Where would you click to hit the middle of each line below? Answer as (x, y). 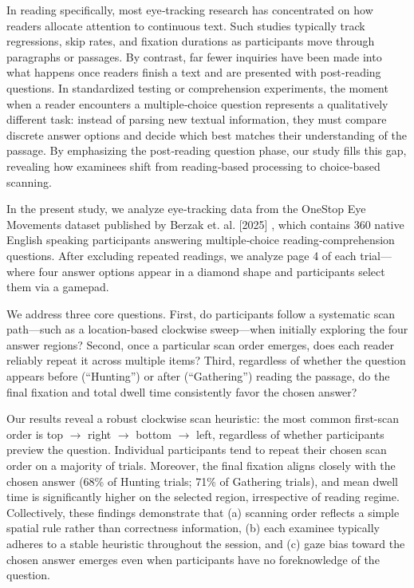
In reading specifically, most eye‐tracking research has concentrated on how (190, 10)
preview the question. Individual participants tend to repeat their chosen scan (197, 450)
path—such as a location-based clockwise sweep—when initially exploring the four (207, 329)
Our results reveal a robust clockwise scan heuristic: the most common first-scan (203, 418)
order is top (35, 434)
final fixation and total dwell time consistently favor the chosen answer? (182, 391)
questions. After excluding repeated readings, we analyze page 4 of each (181, 255)
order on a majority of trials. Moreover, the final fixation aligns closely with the (201, 466)
